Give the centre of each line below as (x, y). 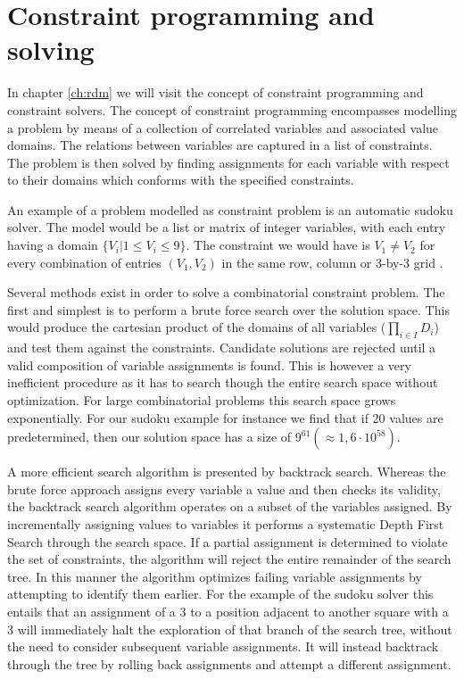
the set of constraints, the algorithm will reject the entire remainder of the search (229, 559)
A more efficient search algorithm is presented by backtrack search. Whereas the (227, 472)
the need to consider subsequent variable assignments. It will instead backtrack (223, 646)
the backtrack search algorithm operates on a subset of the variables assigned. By (230, 506)
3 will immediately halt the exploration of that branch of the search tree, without (230, 629)
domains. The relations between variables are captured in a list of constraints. (220, 145)
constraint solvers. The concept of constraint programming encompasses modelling (232, 109)
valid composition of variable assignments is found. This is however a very (209, 364)
